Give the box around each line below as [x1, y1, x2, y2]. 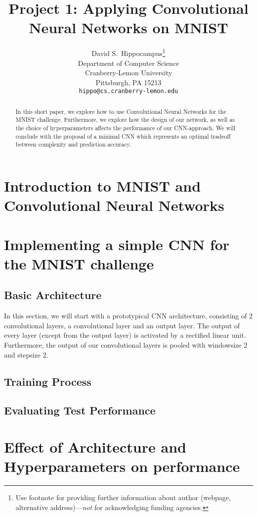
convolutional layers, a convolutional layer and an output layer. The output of [4, 320, 240, 330]
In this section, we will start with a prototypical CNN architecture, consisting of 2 [4, 310, 253, 321]
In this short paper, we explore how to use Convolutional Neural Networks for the [15, 107, 226, 115]
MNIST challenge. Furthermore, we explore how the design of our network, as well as [15, 115, 235, 124]
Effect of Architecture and [4, 436, 186, 457]
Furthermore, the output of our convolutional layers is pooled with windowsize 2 [4, 340, 248, 350]
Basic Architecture [4, 287, 102, 303]
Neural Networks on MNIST [29, 17, 228, 38]
